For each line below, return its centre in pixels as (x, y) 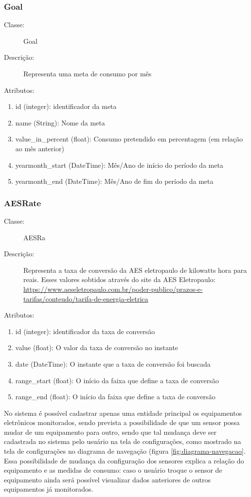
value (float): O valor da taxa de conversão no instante (97, 347)
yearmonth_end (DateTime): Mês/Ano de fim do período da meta (114, 181)
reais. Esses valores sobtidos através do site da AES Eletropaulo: (119, 279)
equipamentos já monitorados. (49, 489)
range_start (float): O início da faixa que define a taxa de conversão (117, 380)
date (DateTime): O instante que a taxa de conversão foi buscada (113, 364)
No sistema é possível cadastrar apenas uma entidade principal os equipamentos (123, 413)
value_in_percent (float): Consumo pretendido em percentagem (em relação (129, 139)
